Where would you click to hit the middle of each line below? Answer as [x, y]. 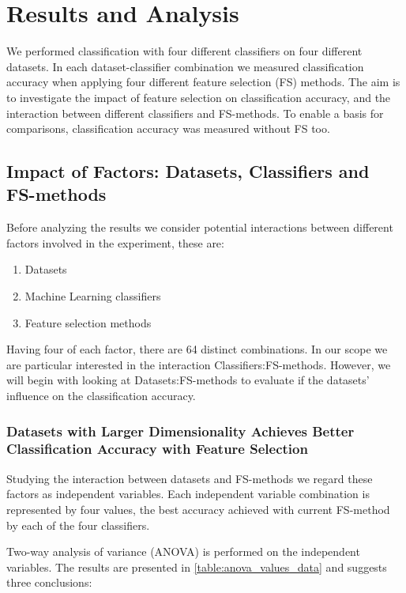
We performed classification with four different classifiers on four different [184, 51]
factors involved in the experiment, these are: [115, 242]
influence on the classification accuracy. [101, 396]
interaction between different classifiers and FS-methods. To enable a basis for [195, 113]
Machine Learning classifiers [93, 296]
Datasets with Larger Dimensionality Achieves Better [180, 431]
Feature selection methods [88, 322]
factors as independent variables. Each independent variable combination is [188, 494]
